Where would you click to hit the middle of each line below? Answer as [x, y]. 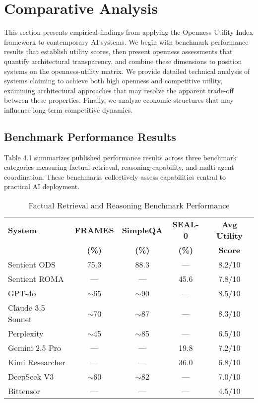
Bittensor [24, 391]
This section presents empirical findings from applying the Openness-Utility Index [129, 32]
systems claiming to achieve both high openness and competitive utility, [113, 81]
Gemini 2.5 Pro [35, 348]
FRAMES [94, 230]
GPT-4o [22, 293]
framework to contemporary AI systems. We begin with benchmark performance [126, 41]
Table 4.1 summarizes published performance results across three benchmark [121, 157]
